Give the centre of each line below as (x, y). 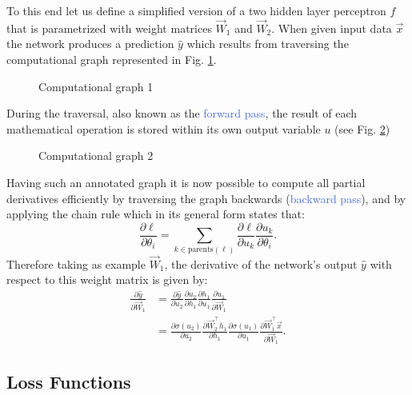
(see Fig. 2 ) (362, 128)
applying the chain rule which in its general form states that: (156, 214)
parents (200, 250)
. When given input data (332, 28)
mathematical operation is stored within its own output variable (164, 128)
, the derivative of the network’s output (261, 263)
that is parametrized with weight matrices (109, 28)
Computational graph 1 (96, 86)
